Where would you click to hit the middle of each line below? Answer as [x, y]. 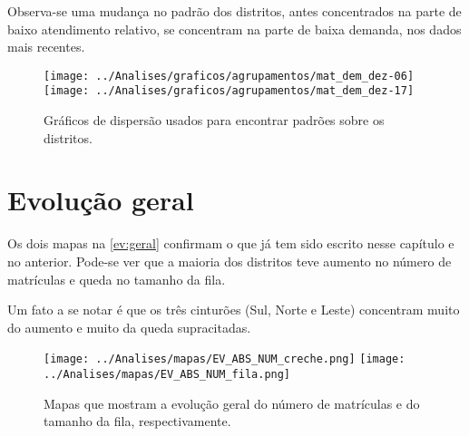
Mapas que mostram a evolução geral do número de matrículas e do [232, 403]
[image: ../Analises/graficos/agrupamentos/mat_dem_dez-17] [229, 91]
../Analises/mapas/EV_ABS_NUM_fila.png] [167, 375]
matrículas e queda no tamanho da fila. [117, 279]
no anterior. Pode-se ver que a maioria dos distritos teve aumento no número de [230, 261]
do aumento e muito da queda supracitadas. [129, 327]
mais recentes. [46, 47]
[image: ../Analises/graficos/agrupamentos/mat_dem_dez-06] [229, 76]
